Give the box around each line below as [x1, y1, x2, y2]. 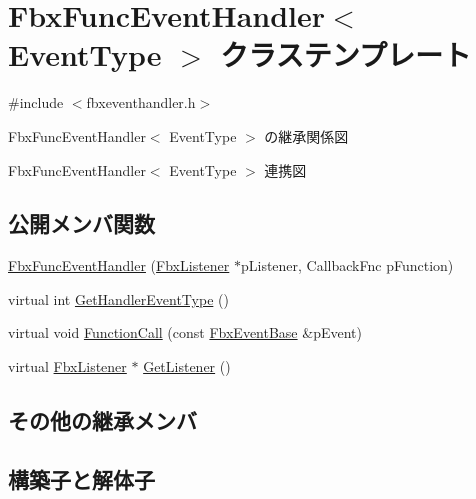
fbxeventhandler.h [86, 92, 196, 113]
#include [8, 92, 64, 113]
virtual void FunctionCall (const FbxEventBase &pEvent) [8, 322, 362, 343]
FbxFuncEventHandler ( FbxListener [8, 255, 230, 276]
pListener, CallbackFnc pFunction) [240, 255, 454, 276]
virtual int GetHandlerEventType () [8, 288, 229, 309]
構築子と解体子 [8, 463, 155, 494]
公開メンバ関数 [8, 208, 155, 239]
